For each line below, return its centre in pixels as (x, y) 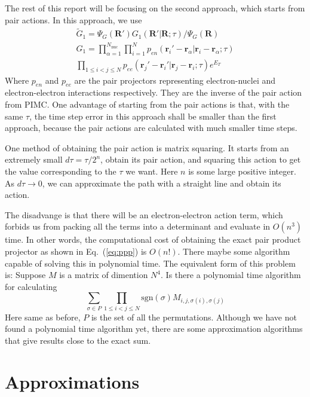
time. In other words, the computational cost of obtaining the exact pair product (153, 239)
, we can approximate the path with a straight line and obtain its (162, 183)
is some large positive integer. (242, 171)
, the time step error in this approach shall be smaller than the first (153, 116)
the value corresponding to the (61, 171)
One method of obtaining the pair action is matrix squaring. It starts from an (147, 147)
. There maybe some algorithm (234, 251)
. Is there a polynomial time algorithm (231, 275)
